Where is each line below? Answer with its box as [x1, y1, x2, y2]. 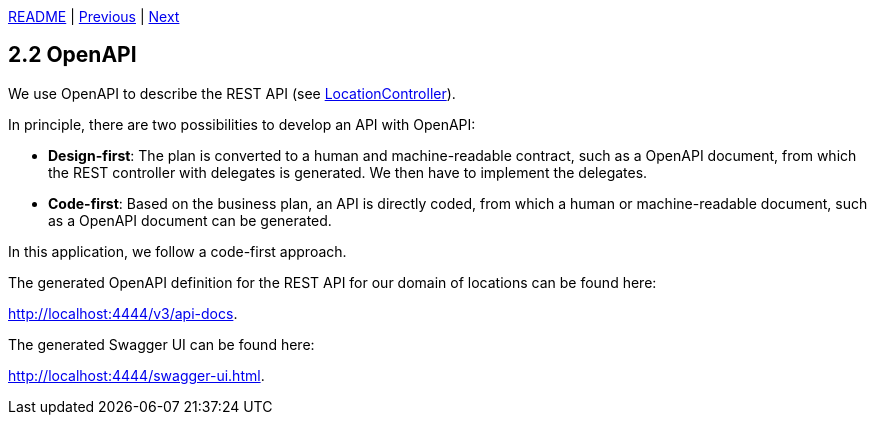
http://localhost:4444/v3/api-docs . [8, 304, 238, 322]
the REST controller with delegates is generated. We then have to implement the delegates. [48, 163, 648, 181]
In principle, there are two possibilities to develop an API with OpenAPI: [8, 115, 476, 133]
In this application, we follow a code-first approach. [8, 242, 347, 260]
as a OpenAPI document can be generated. [48, 211, 332, 229]
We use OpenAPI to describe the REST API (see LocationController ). [8, 84, 456, 102]
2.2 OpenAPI [8, 42, 137, 68]
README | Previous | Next [8, 8, 180, 25]
